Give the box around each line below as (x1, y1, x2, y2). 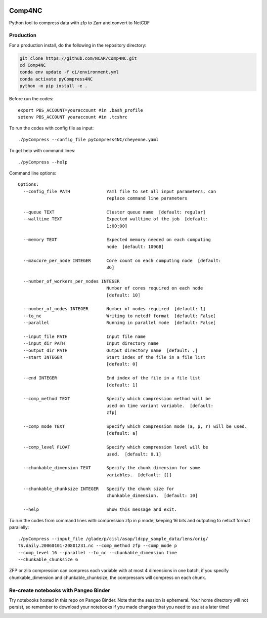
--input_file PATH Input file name (23, 333, 146, 339)
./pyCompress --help (18, 159, 68, 165)
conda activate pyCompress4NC (19, 76, 93, 82)
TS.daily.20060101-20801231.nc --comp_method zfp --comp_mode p (18, 543, 178, 548)
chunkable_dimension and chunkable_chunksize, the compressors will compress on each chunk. (9, 575, 206, 580)
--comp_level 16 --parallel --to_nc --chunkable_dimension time (18, 550, 178, 555)
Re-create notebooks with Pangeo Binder (9, 587, 111, 594)
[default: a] (106, 430, 138, 436)
